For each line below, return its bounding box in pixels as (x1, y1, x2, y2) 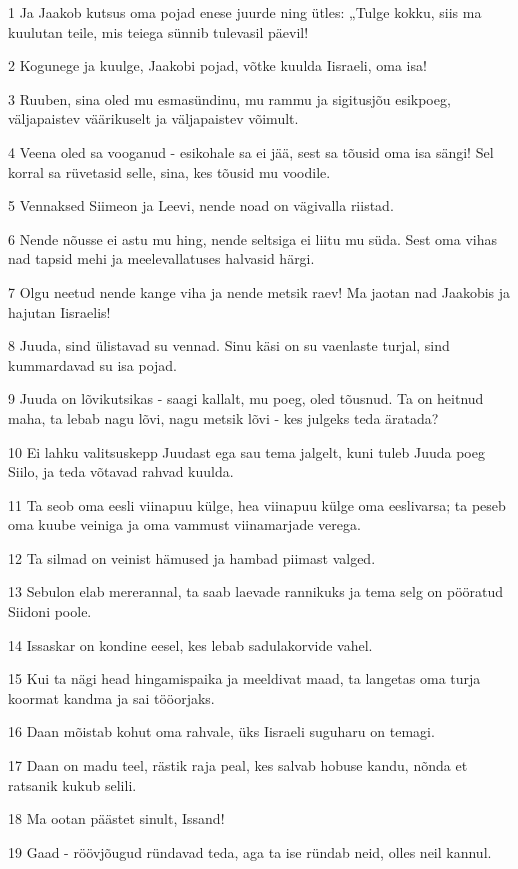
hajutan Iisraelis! (8, 301, 111, 322)
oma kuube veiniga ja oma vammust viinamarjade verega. (8, 514, 361, 535)
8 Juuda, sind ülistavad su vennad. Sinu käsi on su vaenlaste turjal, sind (8, 335, 450, 356)
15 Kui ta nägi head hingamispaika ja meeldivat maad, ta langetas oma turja (8, 668, 481, 689)
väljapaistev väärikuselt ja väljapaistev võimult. (8, 108, 299, 129)
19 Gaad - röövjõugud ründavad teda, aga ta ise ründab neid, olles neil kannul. (8, 841, 492, 862)
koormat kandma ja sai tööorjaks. (8, 687, 215, 708)
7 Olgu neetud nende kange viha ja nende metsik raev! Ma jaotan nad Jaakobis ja (8, 281, 511, 302)
